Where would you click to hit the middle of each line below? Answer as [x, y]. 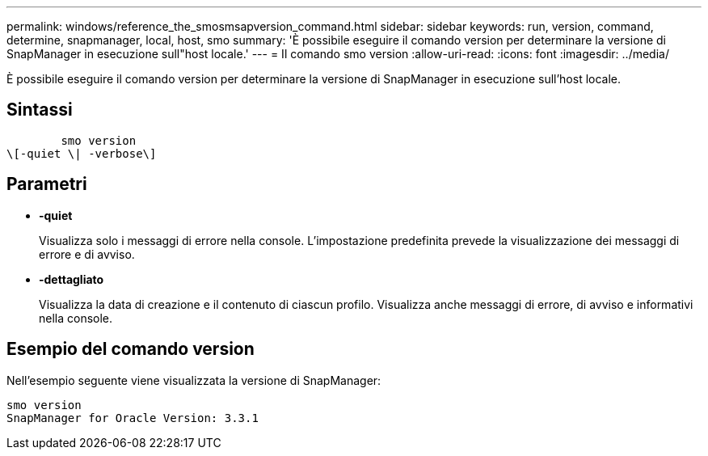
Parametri [47, 184]
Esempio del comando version [131, 349]
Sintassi [40, 110]
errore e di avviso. [87, 254]
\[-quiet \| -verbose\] [82, 153]
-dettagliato [72, 279]
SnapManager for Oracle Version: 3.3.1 [133, 418]
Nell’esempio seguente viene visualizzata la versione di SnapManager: [194, 380]
